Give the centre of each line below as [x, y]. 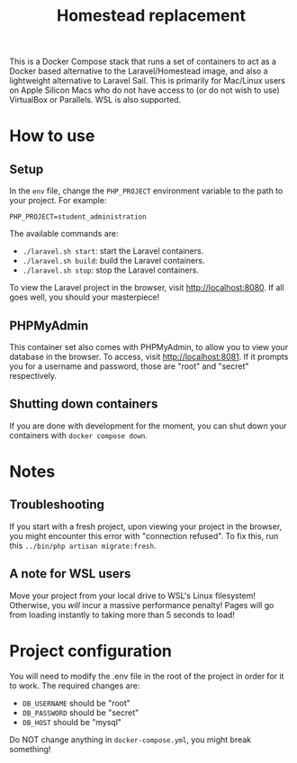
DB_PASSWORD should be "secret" [81, 713]
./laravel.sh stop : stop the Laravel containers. [111, 270]
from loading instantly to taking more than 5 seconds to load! [122, 615]
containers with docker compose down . [79, 435]
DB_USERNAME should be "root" [76, 703]
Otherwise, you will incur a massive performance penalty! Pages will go [142, 605]
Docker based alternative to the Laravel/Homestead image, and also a [139, 71]
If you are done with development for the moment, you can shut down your [148, 426]
